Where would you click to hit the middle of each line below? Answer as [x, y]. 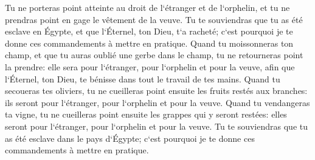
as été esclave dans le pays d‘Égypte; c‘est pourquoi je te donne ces [130, 138]
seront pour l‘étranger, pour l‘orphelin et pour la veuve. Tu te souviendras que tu [156, 126]
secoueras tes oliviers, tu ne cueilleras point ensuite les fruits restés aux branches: [156, 91]
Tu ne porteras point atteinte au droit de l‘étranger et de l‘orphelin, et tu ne [147, 7]
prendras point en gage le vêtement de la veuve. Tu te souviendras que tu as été [154, 19]
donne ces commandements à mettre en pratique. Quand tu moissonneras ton [149, 43]
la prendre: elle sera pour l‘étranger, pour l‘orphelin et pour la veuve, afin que [150, 66]
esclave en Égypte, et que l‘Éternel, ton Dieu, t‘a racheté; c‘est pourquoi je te [149, 31]
